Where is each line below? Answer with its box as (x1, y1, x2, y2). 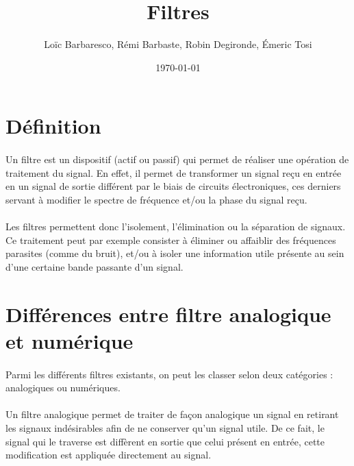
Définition (5, 112, 101, 140)
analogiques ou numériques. (5, 380, 121, 395)
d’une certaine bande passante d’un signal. (5, 259, 184, 273)
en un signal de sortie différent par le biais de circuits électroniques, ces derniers (5, 179, 341, 193)
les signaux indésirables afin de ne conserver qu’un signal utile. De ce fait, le (5, 420, 325, 434)
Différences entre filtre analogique (5, 299, 331, 328)
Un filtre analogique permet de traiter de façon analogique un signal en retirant (5, 407, 339, 421)
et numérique (5, 326, 134, 354)
